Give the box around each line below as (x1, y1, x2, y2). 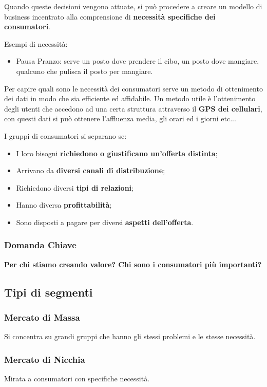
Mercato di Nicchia (4, 353, 85, 365)
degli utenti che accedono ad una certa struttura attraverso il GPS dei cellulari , (4, 103, 262, 114)
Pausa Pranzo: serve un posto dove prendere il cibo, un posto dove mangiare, (16, 56, 259, 66)
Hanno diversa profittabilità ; (16, 199, 112, 210)
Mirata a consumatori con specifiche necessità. (4, 373, 150, 384)
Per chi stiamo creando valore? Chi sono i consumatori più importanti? (4, 259, 262, 269)
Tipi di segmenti (4, 284, 93, 300)
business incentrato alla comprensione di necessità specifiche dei (4, 11, 216, 22)
